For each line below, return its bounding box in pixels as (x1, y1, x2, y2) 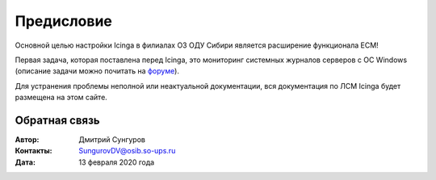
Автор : (15, 135, 40, 144)
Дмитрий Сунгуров (78, 135, 145, 144)
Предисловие (15, 12, 112, 30)
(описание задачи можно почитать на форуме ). (15, 66, 179, 76)
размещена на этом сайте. (15, 93, 108, 103)
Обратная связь (15, 113, 100, 127)
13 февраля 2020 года (78, 157, 155, 167)
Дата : (15, 157, 36, 167)
